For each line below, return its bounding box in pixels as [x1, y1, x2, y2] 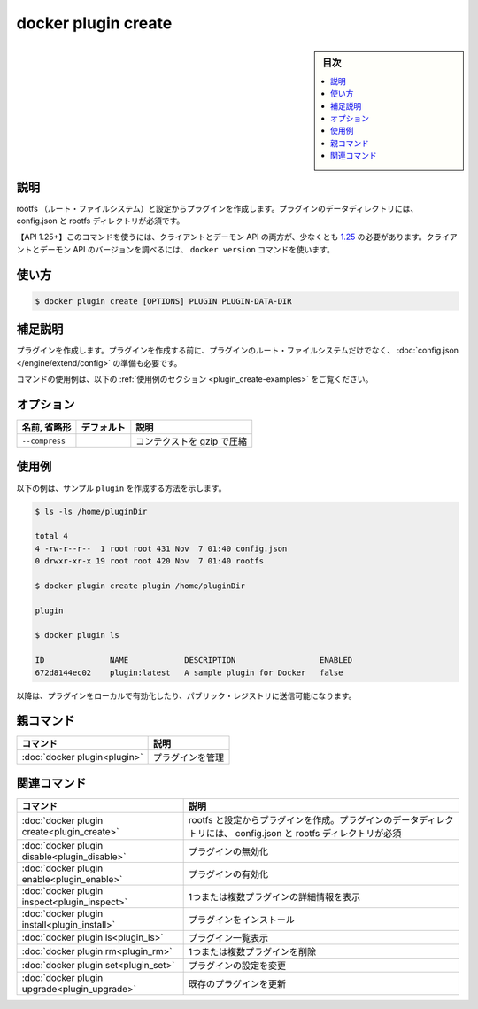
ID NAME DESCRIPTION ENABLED [35, 656, 353, 665]
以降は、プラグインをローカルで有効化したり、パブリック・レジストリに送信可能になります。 [16, 690, 357, 701]
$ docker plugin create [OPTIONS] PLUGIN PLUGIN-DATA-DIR [35, 296, 292, 306]
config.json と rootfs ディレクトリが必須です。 [16, 215, 185, 226]
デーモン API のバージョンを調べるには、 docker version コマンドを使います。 [39, 244, 335, 254]
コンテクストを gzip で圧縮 [135, 435, 248, 447]
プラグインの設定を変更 [188, 959, 287, 972]
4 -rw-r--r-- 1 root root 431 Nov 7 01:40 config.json [35, 543, 288, 554]
